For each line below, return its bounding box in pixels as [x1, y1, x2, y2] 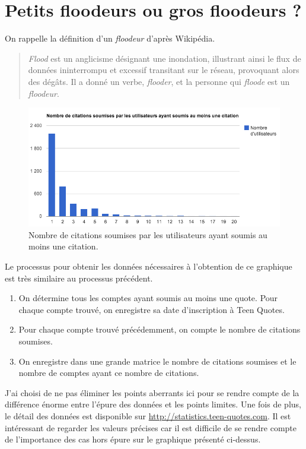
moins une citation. [28, 240, 98, 252]
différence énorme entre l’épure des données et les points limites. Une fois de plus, [5, 398, 301, 410]
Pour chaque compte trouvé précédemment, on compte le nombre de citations [18, 323, 301, 336]
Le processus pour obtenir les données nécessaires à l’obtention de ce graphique [5, 260, 292, 273]
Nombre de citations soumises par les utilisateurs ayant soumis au [28, 228, 267, 241]
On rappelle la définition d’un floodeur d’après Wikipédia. [5, 32, 215, 45]
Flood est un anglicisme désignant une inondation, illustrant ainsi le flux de [28, 52, 301, 64]
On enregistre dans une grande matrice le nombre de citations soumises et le [18, 355, 297, 367]
